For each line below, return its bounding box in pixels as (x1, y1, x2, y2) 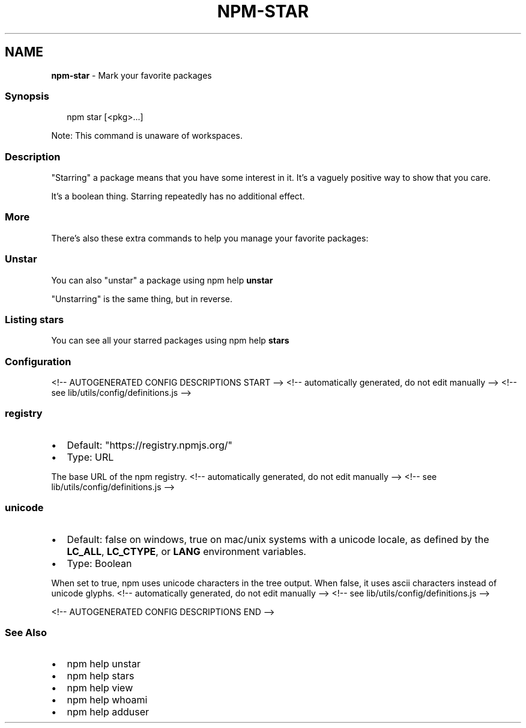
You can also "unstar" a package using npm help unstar (51, 275, 273, 285)
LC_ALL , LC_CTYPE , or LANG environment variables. (67, 545, 306, 557)
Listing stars (5, 313, 64, 326)
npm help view (67, 682, 133, 694)
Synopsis (5, 89, 49, 102)
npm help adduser (67, 706, 150, 718)
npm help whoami (67, 694, 148, 706)
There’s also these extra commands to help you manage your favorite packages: (51, 232, 369, 243)
